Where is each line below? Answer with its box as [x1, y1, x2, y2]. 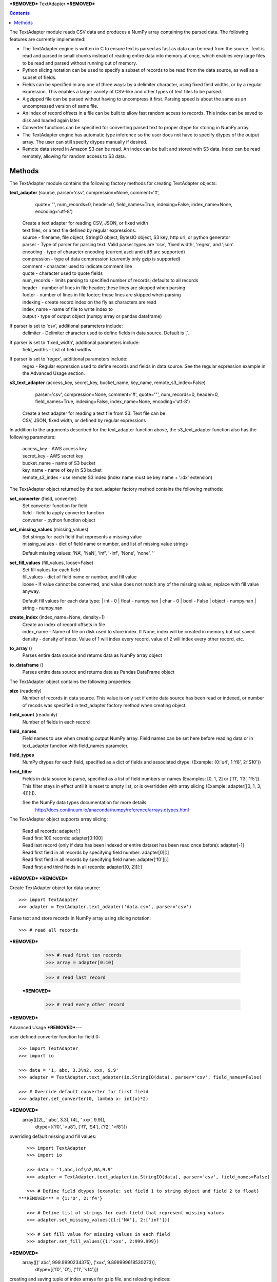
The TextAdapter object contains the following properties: [9, 678, 132, 685]
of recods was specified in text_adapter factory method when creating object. [22, 702, 187, 708]
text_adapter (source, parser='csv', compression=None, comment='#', [9, 190, 160, 196]
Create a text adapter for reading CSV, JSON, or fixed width [22, 220, 148, 226]
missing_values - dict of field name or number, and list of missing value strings [22, 540, 188, 547]
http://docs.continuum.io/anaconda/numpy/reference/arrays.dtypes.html [35, 807, 189, 813]
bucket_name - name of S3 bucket [22, 460, 96, 466]
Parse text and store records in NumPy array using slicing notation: [9, 915, 151, 922]
